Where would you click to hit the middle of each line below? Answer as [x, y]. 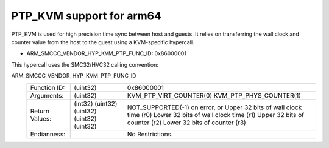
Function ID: [48, 87]
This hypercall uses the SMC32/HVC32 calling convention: [85, 64]
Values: [41, 118]
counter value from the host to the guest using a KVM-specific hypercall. [103, 42]
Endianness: [48, 134]
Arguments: [47, 95]
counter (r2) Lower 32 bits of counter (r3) [186, 123]
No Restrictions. [150, 134]
